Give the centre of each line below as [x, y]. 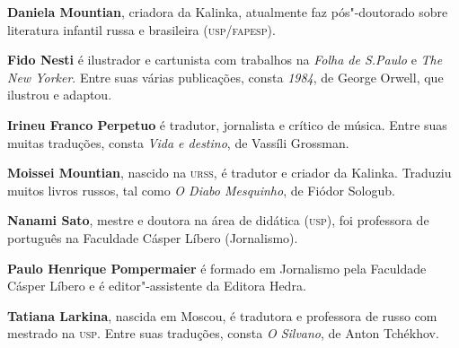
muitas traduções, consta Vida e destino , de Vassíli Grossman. [178, 142]
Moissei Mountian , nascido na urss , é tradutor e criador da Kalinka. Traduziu [229, 173]
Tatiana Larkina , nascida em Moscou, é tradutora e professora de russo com [222, 315]
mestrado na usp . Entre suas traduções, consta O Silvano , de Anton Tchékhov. [223, 333]
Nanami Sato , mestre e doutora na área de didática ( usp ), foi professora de [218, 220]
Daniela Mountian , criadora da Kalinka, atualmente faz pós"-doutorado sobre [228, 12]
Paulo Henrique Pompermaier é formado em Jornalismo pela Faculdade [217, 268]
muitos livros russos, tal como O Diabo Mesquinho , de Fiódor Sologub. [201, 190]
